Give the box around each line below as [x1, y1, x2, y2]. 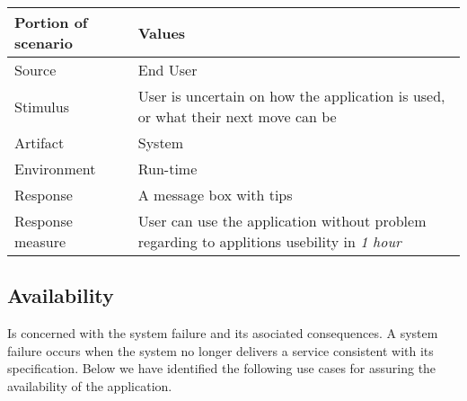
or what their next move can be [137, 106, 337, 127]
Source [14, 59, 57, 80]
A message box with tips [137, 184, 293, 205]
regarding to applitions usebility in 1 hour [137, 231, 401, 252]
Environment [14, 158, 96, 179]
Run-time [137, 158, 198, 179]
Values [137, 22, 186, 43]
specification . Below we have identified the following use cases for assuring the [7, 359, 436, 378]
